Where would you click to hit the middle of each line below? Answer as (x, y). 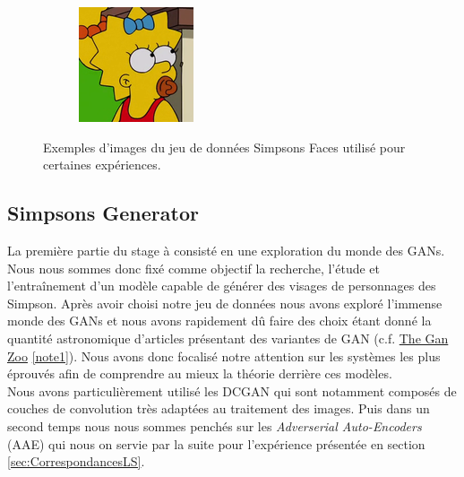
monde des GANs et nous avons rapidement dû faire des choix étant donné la (219, 321)
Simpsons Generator (103, 213)
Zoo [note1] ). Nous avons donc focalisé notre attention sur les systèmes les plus (224, 356)
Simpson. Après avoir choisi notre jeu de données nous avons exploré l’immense (225, 303)
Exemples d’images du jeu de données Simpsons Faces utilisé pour (224, 147)
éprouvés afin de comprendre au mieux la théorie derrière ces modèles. (200, 373)
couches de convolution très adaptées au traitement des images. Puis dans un (219, 408)
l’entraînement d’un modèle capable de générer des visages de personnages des (222, 286)
